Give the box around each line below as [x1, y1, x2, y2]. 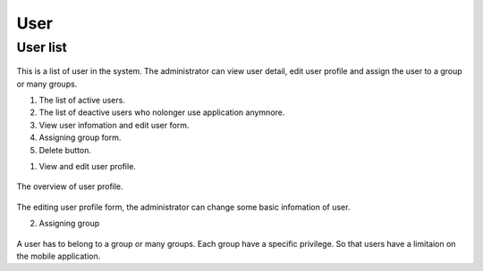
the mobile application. [16, 250, 101, 261]
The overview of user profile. [16, 181, 124, 192]
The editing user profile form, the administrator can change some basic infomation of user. [16, 201, 351, 212]
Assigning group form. [38, 132, 122, 143]
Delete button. [38, 144, 91, 155]
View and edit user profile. [38, 160, 136, 171]
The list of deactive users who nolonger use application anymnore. [38, 107, 285, 118]
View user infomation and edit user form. [38, 119, 190, 130]
